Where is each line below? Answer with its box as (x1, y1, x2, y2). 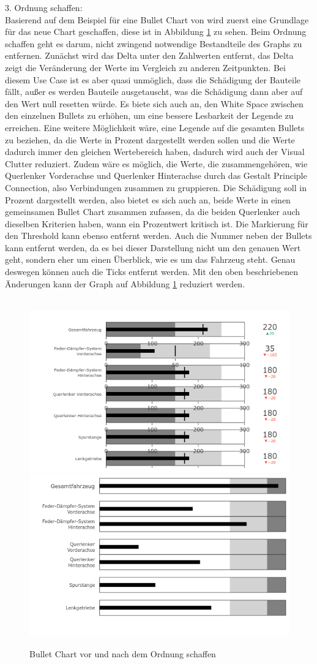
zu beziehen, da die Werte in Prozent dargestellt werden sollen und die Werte (5, 133, 295, 146)
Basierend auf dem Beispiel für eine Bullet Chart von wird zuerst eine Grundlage (5, 13, 309, 26)
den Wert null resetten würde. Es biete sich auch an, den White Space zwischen (5, 97, 304, 110)
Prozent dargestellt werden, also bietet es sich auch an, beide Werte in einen (5, 193, 291, 206)
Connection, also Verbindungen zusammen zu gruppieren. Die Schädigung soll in (5, 181, 307, 194)
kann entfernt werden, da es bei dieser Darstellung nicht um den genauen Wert (5, 241, 301, 254)
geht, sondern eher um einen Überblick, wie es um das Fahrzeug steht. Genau (5, 253, 296, 266)
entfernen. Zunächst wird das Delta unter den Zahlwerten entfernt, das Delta (5, 49, 294, 62)
